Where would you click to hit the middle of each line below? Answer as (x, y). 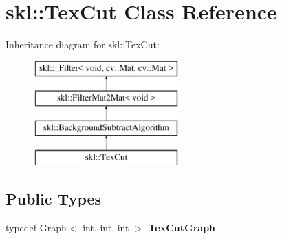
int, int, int (106, 227)
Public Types (54, 198)
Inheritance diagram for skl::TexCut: (83, 44)
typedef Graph (36, 227)
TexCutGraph (182, 227)
